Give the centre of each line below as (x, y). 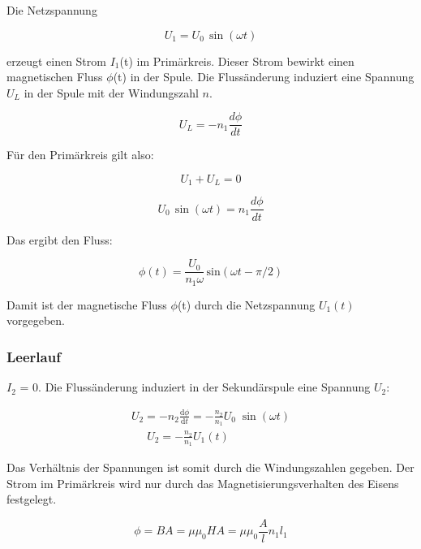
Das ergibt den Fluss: (60, 239)
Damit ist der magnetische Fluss (87, 304)
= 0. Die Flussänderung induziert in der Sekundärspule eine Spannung (195, 387)
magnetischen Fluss (55, 77)
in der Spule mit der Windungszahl (111, 92)
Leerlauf (34, 356)
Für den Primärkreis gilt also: (80, 155)
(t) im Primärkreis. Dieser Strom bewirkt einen (237, 61)
